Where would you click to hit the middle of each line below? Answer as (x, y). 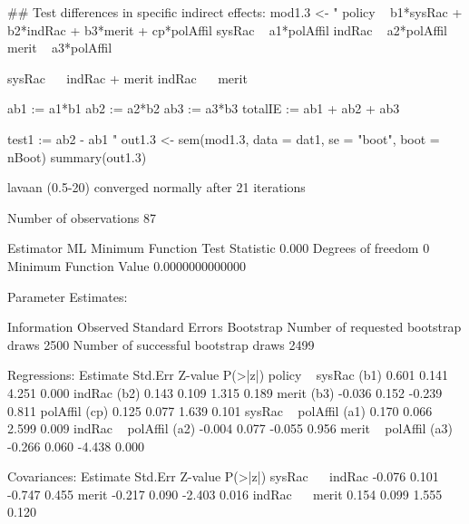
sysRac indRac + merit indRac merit (127, 78)
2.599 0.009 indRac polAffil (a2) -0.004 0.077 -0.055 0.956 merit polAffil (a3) (230, 428)
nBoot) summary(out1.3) (77, 156)
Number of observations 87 (82, 217)
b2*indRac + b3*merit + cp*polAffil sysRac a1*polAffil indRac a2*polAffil (227, 29)
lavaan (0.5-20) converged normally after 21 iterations (156, 187)
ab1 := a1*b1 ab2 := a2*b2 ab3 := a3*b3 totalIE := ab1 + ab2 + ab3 (204, 108)
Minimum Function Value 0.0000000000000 (127, 265)
